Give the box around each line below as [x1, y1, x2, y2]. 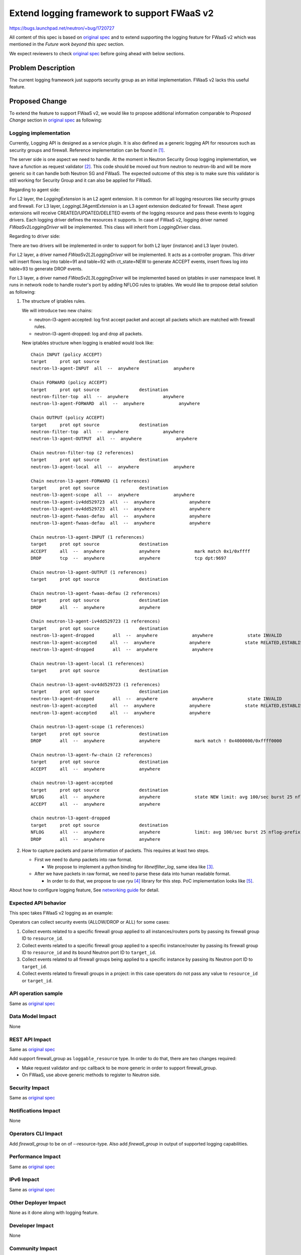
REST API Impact [9, 1036, 51, 1043]
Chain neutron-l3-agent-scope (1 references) [31, 724, 145, 730]
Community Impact [9, 1245, 57, 1252]
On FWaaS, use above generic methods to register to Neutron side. [22, 1072, 161, 1078]
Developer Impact [9, 1222, 54, 1229]
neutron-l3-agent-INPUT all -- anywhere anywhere [31, 365, 195, 371]
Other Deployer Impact [9, 1199, 66, 1206]
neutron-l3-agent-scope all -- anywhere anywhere [31, 492, 195, 498]
